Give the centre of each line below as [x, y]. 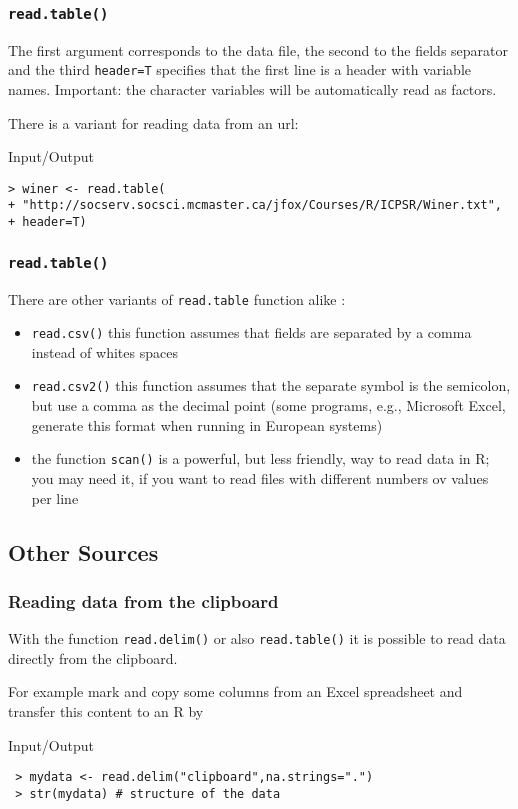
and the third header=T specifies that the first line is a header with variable [239, 69]
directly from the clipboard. [93, 657]
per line [55, 497]
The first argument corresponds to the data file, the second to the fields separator [258, 49]
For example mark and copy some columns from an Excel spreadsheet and [235, 691]
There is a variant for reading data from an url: [153, 122]
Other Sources [83, 551]
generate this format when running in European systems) [207, 424]
